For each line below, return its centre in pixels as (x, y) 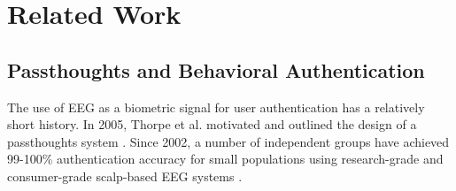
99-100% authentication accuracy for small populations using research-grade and (225, 159)
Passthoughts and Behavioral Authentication (216, 69)
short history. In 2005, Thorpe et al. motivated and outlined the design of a (212, 124)
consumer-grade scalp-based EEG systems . (125, 176)
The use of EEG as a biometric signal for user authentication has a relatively (216, 107)
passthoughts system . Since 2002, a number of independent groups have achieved (228, 141)
